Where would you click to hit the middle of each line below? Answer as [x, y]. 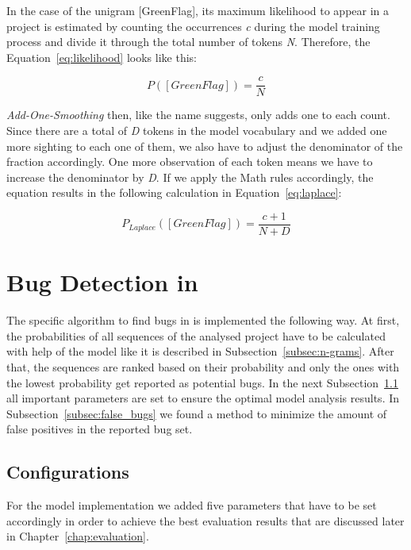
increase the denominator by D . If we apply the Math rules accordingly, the [190, 177]
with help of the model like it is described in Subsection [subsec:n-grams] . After [200, 351]
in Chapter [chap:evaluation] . [78, 536]
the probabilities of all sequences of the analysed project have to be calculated [196, 335]
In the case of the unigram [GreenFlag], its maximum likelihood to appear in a [198, 10]
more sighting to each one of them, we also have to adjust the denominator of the [205, 146]
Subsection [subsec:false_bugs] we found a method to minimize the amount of [197, 413]
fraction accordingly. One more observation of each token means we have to [190, 162]
